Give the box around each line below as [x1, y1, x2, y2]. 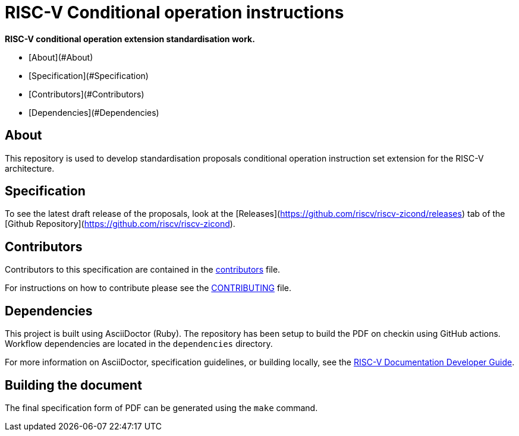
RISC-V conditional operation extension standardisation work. [5, 33, 255, 44]
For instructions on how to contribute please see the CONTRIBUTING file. [5, 283, 292, 293]
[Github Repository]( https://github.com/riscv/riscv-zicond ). [5, 219, 235, 229]
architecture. [5, 163, 55, 173]
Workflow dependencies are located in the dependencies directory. [5, 339, 273, 349]
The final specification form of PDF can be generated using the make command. [5, 402, 318, 413]
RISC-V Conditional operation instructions [5, 2, 344, 23]
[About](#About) [29, 52, 93, 62]
